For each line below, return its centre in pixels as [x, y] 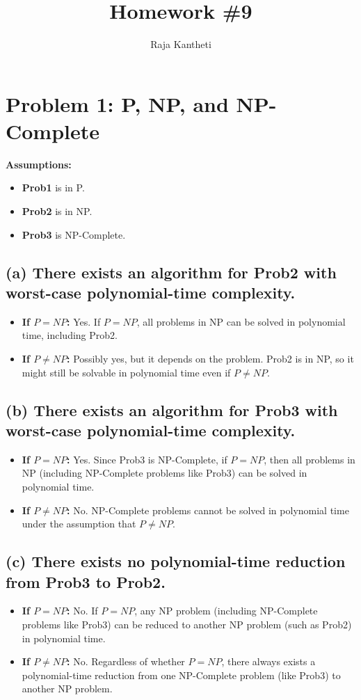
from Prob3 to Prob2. [86, 581]
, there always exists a [268, 661]
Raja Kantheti [181, 44]
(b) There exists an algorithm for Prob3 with [172, 409]
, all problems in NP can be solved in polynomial [241, 321]
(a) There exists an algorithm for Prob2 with [171, 272]
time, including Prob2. [70, 335]
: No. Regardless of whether [126, 661]
